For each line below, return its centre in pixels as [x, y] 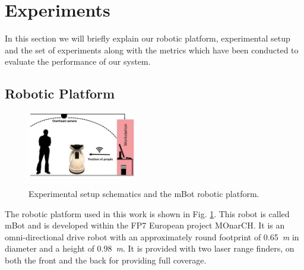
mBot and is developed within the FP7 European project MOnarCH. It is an [145, 225]
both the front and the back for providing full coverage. [106, 260]
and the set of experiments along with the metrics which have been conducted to [152, 50]
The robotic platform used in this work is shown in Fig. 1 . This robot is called [147, 213]
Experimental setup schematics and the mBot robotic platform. [144, 194]
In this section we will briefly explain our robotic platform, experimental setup [148, 38]
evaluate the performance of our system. [78, 61]
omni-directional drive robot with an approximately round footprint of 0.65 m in [152, 236]
